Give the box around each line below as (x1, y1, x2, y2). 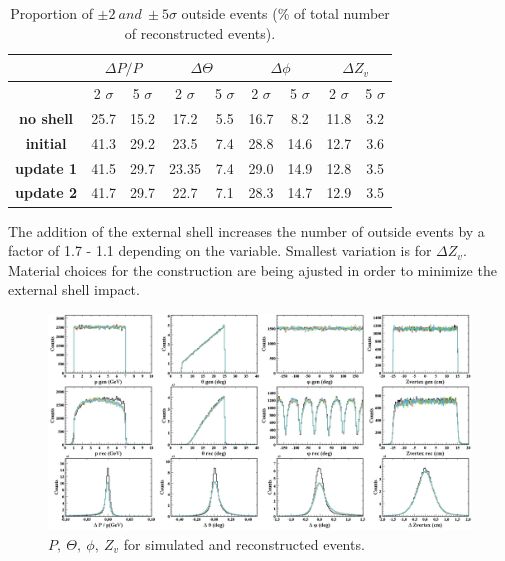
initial (25, 132, 67, 153)
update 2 (15, 182, 78, 203)
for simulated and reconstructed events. (123, 533, 365, 554)
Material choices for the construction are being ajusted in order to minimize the (8, 259, 497, 280)
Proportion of (10, 3, 93, 23)
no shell (19, 107, 74, 128)
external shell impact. (8, 279, 140, 300)
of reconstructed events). (124, 22, 276, 43)
